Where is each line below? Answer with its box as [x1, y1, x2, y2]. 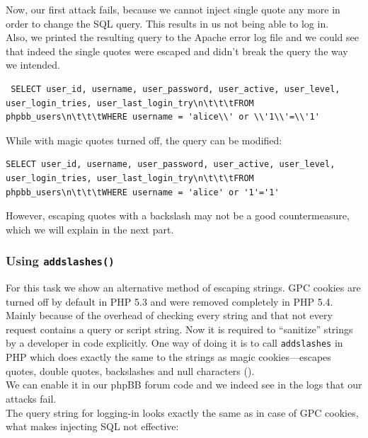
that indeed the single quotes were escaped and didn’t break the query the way [6, 43, 348, 58]
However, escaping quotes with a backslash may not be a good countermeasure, [6, 208, 350, 223]
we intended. [6, 57, 60, 72]
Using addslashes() [6, 252, 115, 270]
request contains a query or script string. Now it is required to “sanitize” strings [6, 321, 353, 336]
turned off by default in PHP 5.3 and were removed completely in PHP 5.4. [6, 294, 333, 309]
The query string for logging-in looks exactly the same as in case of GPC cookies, [6, 405, 359, 420]
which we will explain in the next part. [6, 221, 174, 236]
